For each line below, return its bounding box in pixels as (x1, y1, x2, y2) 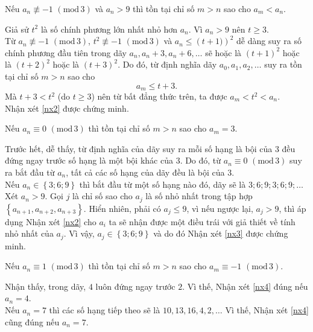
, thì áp (279, 202, 306, 214)
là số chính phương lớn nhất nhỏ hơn (40, 22, 177, 35)
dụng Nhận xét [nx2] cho (5, 215, 96, 228)
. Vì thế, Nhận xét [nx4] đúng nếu (182, 279, 308, 292)
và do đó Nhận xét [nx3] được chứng (153, 227, 288, 240)
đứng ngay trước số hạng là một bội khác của (5, 154, 173, 167)
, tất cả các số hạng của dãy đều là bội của (66, 165, 225, 178)
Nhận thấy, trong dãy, (5, 279, 86, 292)
